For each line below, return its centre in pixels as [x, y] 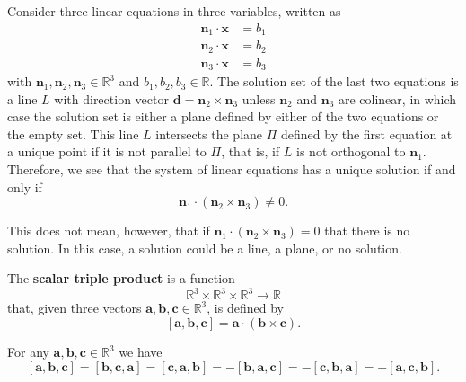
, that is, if [251, 151]
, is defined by [245, 308]
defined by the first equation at [367, 133]
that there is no [367, 231]
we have [141, 352]
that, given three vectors [75, 308]
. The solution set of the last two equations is [334, 81]
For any [28, 352]
